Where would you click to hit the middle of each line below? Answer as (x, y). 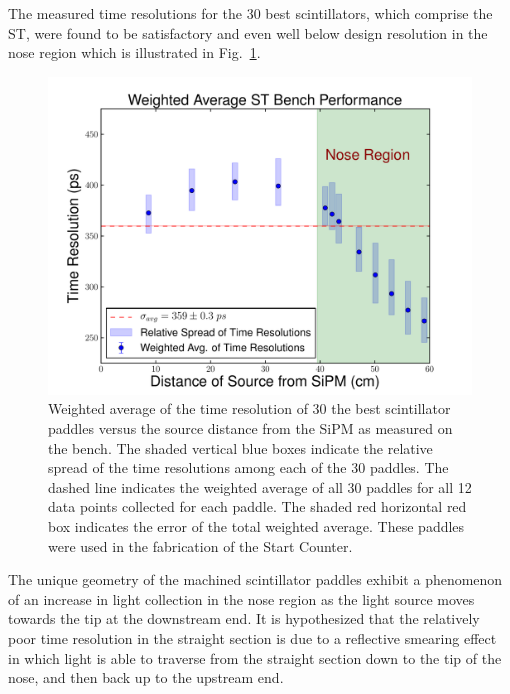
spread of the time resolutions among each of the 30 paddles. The (248, 467)
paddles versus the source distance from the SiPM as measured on (250, 427)
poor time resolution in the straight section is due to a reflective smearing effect (252, 637)
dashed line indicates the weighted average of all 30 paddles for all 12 (260, 486)
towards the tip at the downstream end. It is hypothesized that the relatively (244, 618)
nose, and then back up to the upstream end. (146, 677)
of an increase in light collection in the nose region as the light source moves (241, 598)
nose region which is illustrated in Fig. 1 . (134, 52)
